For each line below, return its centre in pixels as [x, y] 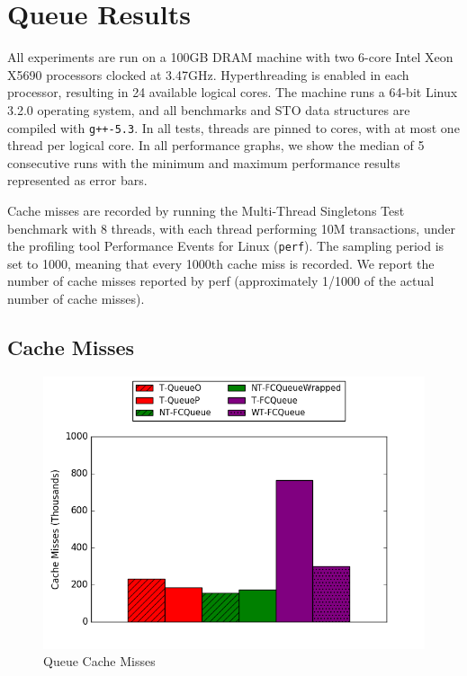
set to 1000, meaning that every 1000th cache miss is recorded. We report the [221, 263]
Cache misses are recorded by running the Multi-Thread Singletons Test [206, 210]
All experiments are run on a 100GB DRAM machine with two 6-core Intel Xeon [230, 57]
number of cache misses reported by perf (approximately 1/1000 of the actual [221, 281]
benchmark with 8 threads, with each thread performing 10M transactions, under [231, 228]
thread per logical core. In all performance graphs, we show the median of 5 [216, 145]
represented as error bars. [77, 180]
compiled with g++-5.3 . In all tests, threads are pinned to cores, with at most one [233, 127]
